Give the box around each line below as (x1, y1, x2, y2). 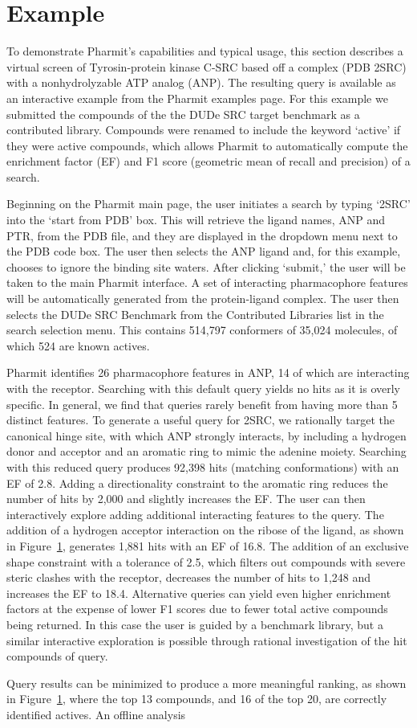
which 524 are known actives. (6, 337, 150, 354)
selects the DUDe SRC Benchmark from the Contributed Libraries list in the (6, 305, 384, 322)
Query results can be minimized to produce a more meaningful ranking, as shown (6, 674, 407, 691)
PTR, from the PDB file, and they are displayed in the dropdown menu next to (6, 227, 398, 243)
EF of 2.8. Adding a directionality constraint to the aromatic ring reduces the (6, 474, 388, 491)
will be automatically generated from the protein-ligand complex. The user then (6, 290, 399, 307)
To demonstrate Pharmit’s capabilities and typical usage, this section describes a (6, 43, 403, 59)
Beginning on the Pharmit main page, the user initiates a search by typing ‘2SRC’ (6, 195, 411, 212)
